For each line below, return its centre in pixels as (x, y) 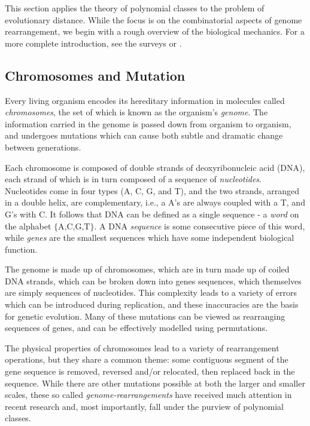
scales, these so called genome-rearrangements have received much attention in (148, 395)
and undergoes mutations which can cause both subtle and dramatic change (144, 135)
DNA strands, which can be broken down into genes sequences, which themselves (153, 281)
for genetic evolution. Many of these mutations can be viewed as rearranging (145, 316)
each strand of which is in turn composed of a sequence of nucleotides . (133, 179)
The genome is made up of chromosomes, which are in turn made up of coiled (147, 269)
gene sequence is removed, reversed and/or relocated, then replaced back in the (150, 371)
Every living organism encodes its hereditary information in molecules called (145, 100)
